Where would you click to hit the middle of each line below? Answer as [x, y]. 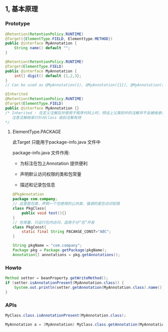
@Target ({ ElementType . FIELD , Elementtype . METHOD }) [59, 39]
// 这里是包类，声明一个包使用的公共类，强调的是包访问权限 [66, 204]
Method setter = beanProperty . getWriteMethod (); [57, 278]
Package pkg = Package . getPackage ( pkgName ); [59, 250]
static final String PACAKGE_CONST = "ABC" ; [66, 232]
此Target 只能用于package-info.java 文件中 [56, 142]
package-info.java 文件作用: [41, 153]
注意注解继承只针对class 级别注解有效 [46, 118]
